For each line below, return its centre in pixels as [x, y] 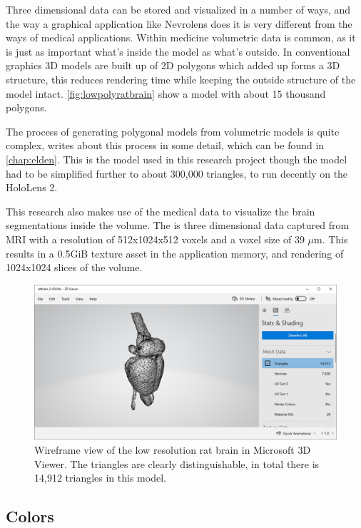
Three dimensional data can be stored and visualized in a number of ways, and [178, 9]
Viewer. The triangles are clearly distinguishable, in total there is [177, 463]
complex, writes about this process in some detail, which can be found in [165, 145]
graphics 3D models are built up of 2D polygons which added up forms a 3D [173, 65]
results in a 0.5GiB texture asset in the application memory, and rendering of [175, 253]
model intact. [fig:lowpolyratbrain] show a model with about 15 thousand [166, 93]
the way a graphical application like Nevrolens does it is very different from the [179, 23]
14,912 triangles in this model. [100, 478]
